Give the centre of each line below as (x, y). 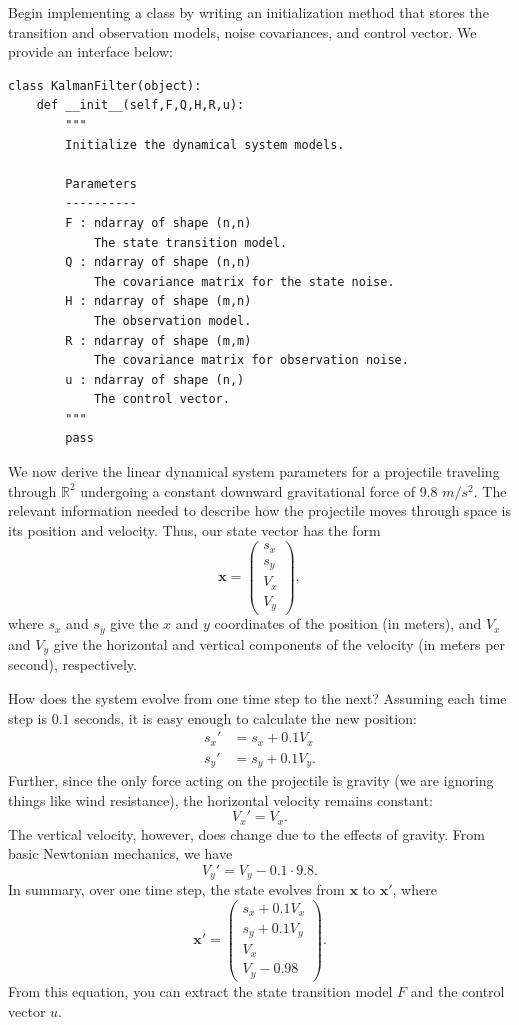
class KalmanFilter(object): (105, 85)
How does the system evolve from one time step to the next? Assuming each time (257, 697)
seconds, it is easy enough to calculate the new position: (245, 717)
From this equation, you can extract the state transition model (200, 990)
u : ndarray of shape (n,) (155, 379)
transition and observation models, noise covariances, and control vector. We (242, 31)
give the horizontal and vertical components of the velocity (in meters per (279, 643)
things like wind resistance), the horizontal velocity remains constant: (220, 799)
